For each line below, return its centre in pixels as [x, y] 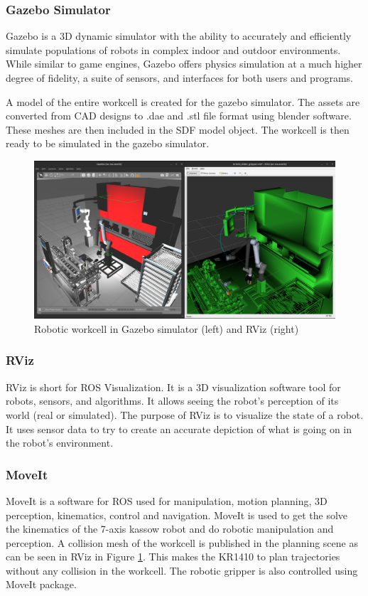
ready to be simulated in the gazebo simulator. [108, 143]
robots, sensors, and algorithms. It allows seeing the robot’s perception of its [172, 401]
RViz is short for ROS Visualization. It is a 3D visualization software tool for [173, 387]
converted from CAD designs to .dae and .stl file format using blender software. [179, 116]
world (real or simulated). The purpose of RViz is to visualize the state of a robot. [185, 414]
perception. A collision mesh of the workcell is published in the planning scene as [182, 542]
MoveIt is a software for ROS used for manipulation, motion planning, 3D [167, 500]
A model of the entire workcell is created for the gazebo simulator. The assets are [183, 101]
